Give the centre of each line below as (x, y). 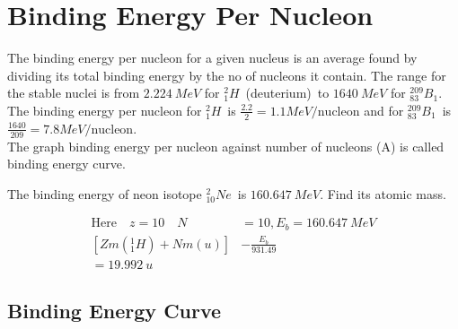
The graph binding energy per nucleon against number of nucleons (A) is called (226, 146)
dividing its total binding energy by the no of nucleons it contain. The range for (227, 75)
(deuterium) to (287, 93)
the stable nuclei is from (74, 93)
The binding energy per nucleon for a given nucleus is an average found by (212, 58)
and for (384, 110)
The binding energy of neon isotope (105, 193)
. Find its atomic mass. (383, 193)
